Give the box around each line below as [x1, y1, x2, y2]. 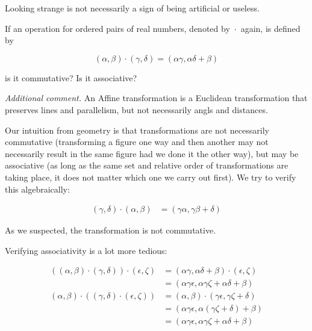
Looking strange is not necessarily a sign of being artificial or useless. [5, 2, 260, 14]
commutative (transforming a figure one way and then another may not [5, 135, 269, 148]
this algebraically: [5, 182, 70, 195]
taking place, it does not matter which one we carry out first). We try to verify [5, 170, 296, 183]
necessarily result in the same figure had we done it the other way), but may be [5, 147, 299, 159]
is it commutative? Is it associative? [5, 71, 137, 84]
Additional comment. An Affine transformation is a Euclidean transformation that [5, 91, 308, 104]
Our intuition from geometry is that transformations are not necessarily [5, 123, 269, 136]
